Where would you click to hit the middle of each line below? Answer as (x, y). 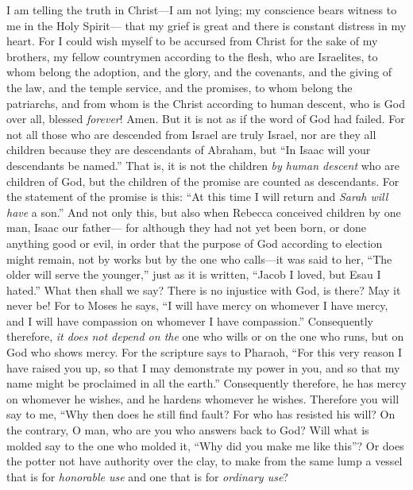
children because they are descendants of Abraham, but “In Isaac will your (189, 150)
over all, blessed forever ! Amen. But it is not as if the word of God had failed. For (206, 119)
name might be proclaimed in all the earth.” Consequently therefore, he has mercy (206, 383)
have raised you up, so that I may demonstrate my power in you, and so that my (203, 367)
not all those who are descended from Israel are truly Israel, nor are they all (191, 134)
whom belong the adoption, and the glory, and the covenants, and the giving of (199, 72)
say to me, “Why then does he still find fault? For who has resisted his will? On (201, 414)
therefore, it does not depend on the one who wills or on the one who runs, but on (205, 336)
